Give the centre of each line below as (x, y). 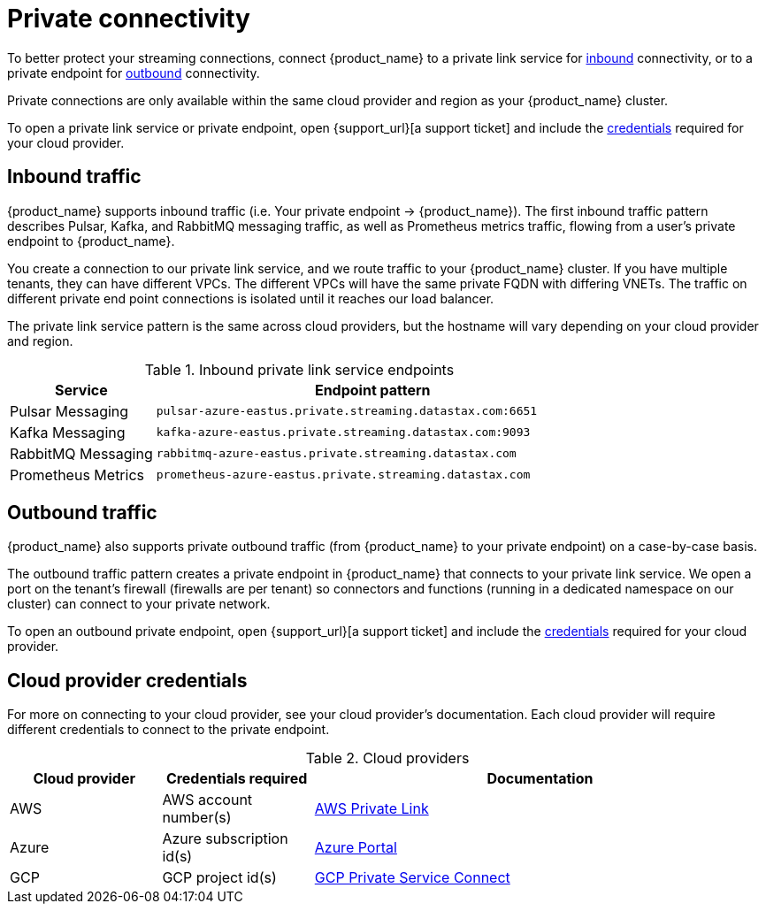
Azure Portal (356, 848)
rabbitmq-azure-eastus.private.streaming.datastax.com (336, 454)
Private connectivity (129, 19)
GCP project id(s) (219, 878)
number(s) (197, 818)
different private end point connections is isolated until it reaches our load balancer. (251, 298)
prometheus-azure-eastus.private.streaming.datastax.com (343, 475)
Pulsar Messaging (69, 411)
